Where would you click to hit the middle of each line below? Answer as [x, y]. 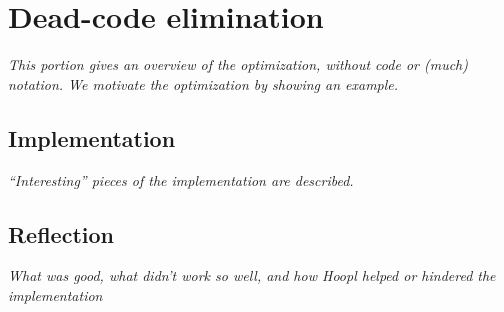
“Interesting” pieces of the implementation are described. [181, 179]
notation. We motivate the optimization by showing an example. [203, 83]
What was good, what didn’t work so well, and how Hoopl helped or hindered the [252, 275]
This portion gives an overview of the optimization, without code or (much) [238, 64]
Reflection [61, 233]
